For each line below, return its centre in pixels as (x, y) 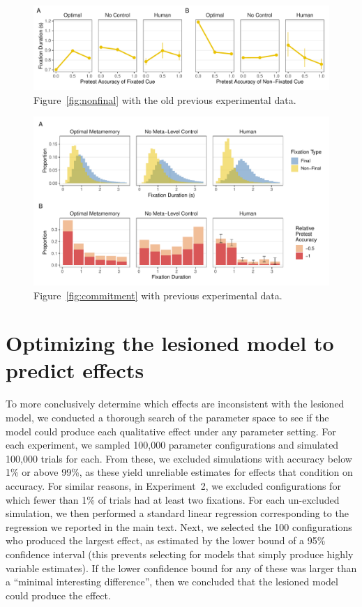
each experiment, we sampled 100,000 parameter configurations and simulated (172, 445)
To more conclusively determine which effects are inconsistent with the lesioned (175, 404)
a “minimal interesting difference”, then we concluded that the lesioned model (172, 582)
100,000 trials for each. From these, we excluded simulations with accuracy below (179, 458)
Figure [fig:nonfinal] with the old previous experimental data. (165, 99)
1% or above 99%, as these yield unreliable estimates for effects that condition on (179, 472)
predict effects (75, 370)
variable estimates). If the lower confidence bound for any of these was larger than (181, 568)
